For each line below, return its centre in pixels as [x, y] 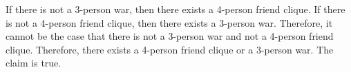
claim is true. [34, 63]
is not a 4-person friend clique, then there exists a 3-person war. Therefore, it [169, 22]
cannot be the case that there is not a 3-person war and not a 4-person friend [170, 36]
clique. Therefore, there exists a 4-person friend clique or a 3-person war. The [170, 49]
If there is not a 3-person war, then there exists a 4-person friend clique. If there [175, 9]
